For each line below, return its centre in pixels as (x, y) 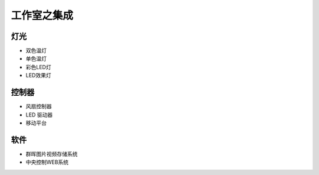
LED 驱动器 (39, 115)
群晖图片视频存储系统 (52, 154)
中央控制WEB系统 (47, 162)
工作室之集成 (42, 15)
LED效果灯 (38, 75)
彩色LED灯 (38, 67)
